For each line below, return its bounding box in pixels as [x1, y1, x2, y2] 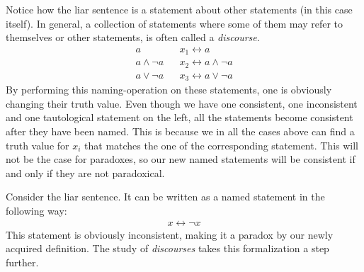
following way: [6, 203, 67, 217]
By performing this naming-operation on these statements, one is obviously [6, 82, 332, 97]
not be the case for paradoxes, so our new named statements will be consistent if [6, 152, 356, 166]
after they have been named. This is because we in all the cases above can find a [6, 124, 355, 139]
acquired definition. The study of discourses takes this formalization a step [6, 241, 329, 256]
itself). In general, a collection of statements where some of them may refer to [6, 16, 343, 30]
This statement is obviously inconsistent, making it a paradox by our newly [6, 227, 334, 242]
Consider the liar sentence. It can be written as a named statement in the [6, 189, 325, 204]
